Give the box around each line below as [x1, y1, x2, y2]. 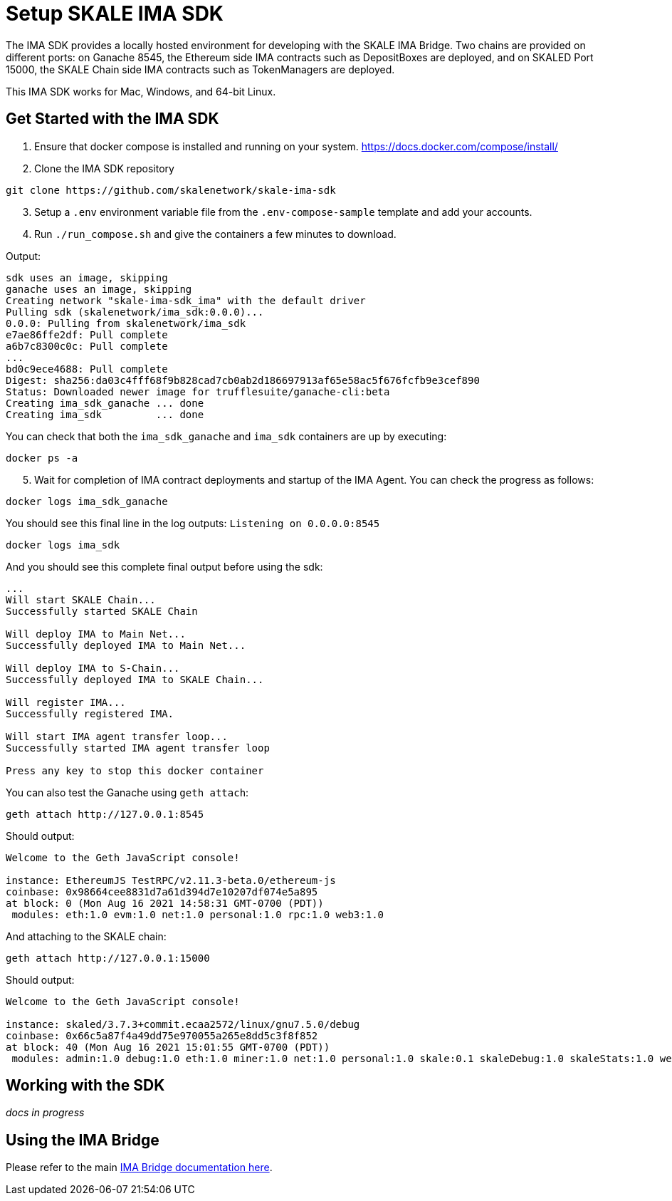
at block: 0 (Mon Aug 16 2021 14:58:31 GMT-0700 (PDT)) [6, 897, 324, 909]
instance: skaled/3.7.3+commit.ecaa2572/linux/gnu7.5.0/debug [6, 1018, 360, 1030]
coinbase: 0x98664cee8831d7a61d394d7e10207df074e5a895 [6, 885, 318, 898]
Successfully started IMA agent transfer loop [6, 742, 270, 754]
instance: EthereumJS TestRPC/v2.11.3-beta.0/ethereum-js [6, 874, 336, 886]
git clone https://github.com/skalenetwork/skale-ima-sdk [6, 184, 336, 196]
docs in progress [6, 1106, 85, 1119]
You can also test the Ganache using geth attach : [6, 786, 249, 799]
